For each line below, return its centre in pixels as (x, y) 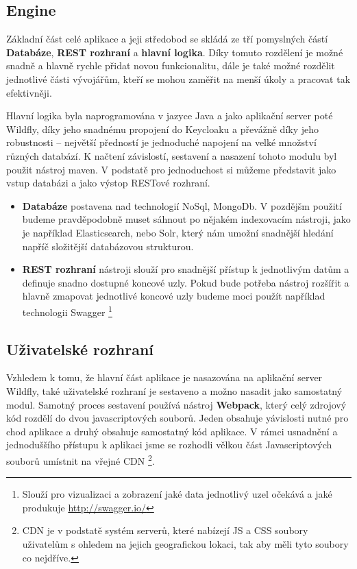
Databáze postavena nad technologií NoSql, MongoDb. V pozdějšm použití (182, 205)
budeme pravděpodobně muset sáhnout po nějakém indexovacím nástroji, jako (186, 219)
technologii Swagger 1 (67, 311)
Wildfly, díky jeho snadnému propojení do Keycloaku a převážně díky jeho (163, 129)
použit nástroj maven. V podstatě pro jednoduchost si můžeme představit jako (171, 169)
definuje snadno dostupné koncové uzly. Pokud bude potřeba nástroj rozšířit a (186, 282)
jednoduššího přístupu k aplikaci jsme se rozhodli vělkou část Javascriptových (169, 445)
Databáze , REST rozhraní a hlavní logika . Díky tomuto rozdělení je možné (175, 52)
